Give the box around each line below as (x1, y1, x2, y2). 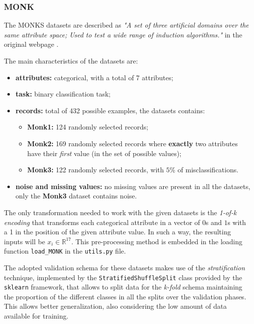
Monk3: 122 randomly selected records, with (27, 164, 164, 175)
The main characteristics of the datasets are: (4, 56, 138, 65)
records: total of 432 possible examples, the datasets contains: (15, 105, 205, 115)
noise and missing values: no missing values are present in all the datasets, (15, 181, 251, 191)
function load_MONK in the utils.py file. (4, 246, 126, 256)
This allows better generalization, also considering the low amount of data (4, 301, 227, 311)
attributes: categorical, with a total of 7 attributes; (15, 72, 173, 82)
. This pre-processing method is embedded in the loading (71, 236, 243, 246)
